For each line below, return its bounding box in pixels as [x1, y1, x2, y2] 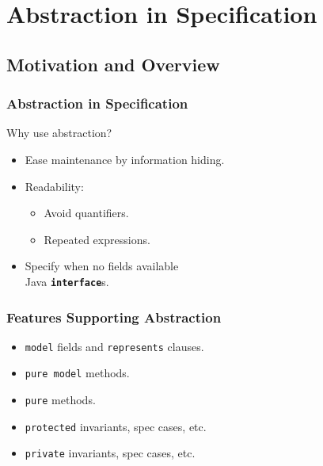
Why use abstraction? [6, 124, 112, 141]
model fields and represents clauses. [25, 338, 204, 354]
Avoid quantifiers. [44, 204, 129, 221]
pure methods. [25, 392, 96, 408]
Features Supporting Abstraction [6, 307, 222, 327]
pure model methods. [25, 365, 130, 381]
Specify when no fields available [25, 258, 179, 274]
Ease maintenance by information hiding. [25, 151, 225, 167]
